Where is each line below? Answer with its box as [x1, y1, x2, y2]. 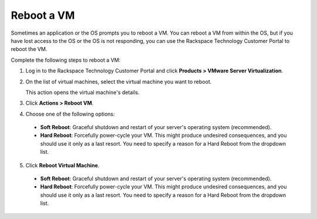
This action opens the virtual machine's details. [25, 89, 140, 96]
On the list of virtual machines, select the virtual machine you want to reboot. [25, 78, 212, 85]
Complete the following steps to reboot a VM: [11, 56, 121, 63]
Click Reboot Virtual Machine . [25, 161, 100, 169]
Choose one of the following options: [25, 110, 115, 117]
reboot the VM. [11, 46, 48, 53]
